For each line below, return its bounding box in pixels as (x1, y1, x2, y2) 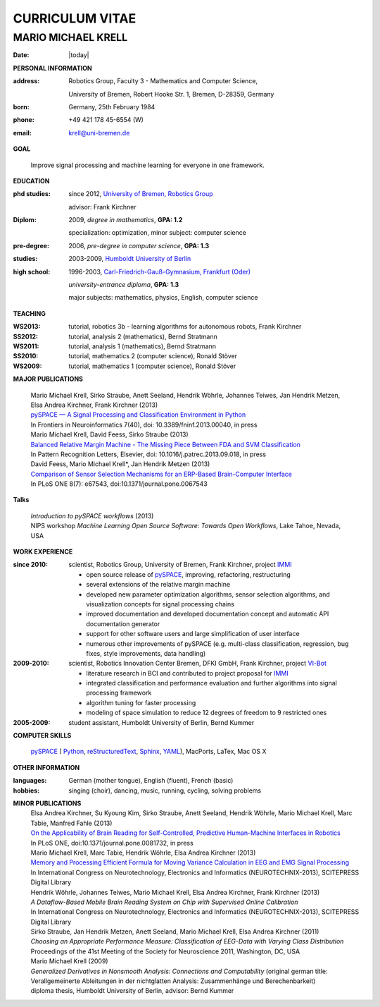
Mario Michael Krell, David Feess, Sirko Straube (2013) (30, 430, 189, 439)
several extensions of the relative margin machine (86, 580, 231, 589)
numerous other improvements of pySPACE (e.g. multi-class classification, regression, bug (86, 639, 349, 648)
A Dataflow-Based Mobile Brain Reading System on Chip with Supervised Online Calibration (30, 898, 298, 906)
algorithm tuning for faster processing (86, 698, 196, 707)
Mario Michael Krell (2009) (30, 957, 108, 965)
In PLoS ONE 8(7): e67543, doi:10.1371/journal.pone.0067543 (30, 480, 208, 488)
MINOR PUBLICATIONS (13, 799, 82, 807)
